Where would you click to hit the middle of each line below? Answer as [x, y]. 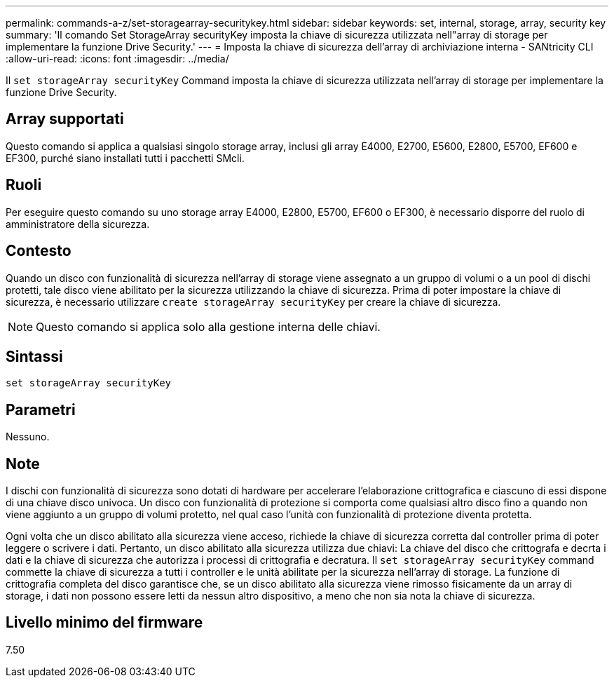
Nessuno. [28, 437]
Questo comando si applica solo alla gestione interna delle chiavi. [208, 326]
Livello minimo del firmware [104, 623]
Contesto [39, 251]
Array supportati [65, 119]
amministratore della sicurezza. [78, 224]
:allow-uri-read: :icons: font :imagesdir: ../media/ [117, 59]
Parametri [41, 410]
